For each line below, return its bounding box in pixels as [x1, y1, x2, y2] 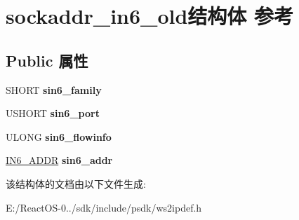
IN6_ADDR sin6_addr [6, 153, 113, 167]
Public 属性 [6, 49, 88, 71]
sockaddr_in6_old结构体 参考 [6, 1, 294, 30]
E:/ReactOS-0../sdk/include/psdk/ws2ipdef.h [6, 200, 202, 214]
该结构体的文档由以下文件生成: [6, 176, 146, 191]
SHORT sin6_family [6, 82, 102, 97]
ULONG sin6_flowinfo [6, 129, 112, 144]
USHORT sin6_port [6, 106, 100, 121]
